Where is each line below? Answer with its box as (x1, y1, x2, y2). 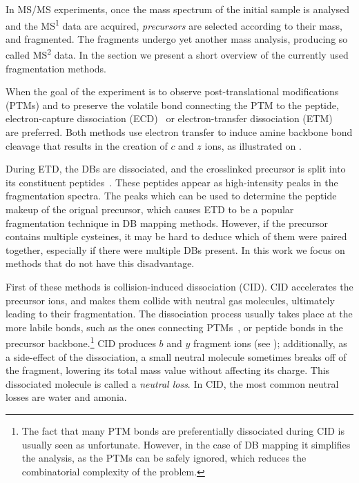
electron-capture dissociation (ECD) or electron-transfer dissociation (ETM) (6, 111, 333, 126)
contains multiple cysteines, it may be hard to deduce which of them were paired (6, 229, 347, 244)
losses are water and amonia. (6, 390, 127, 404)
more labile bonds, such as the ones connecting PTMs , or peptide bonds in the (6, 319, 343, 334)
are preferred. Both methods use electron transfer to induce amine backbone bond (6, 125, 353, 139)
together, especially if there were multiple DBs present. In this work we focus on (6, 242, 345, 257)
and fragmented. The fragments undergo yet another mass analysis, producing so (6, 31, 348, 46)
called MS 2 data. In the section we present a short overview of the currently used (6, 46, 349, 62)
